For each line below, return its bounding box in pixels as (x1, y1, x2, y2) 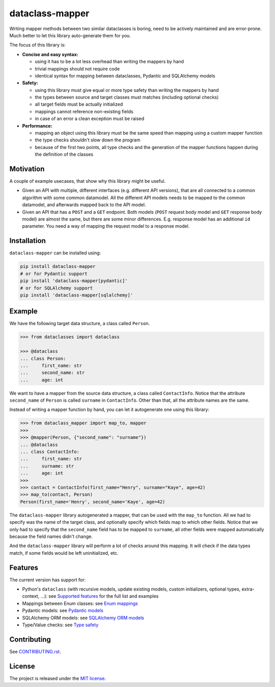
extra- (241, 586, 255, 592)
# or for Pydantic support (20, 271, 88, 277)
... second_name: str (20, 370, 85, 376)
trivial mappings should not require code (35, 65, 120, 71)
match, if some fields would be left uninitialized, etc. (9, 550, 119, 556)
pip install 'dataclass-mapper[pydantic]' (20, 278, 128, 284)
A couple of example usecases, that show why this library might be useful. (9, 178, 166, 184)
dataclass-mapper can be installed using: (9, 250, 101, 256)
